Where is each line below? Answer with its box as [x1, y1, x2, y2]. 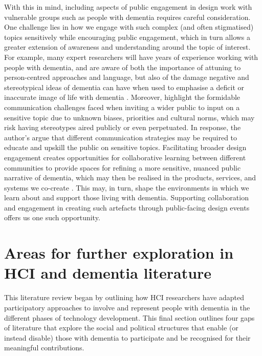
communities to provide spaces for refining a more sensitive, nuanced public [4, 162, 241, 173]
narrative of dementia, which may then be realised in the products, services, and [4, 172, 256, 183]
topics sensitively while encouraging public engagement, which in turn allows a [4, 31, 251, 42]
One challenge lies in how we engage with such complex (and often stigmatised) [4, 22, 254, 32]
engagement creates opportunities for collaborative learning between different [4, 152, 246, 162]
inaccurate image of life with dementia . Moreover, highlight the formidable [4, 92, 241, 102]
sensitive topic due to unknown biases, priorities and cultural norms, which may [4, 112, 255, 122]
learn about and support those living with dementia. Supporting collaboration [4, 192, 249, 203]
